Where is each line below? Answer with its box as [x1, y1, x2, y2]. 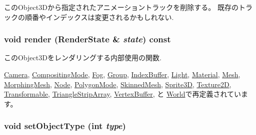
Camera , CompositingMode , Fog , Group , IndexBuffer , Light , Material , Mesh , [4, 69, 240, 79]
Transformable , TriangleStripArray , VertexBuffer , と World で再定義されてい [4, 89, 241, 99]
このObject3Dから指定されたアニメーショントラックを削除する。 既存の [4, 2, 239, 12]
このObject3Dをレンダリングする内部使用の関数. [4, 52, 161, 63]
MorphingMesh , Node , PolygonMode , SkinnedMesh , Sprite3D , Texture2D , [4, 79, 231, 89]
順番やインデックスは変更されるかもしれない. [24, 11, 174, 22]
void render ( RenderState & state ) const [4, 33, 171, 45]
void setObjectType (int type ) [4, 120, 126, 132]
